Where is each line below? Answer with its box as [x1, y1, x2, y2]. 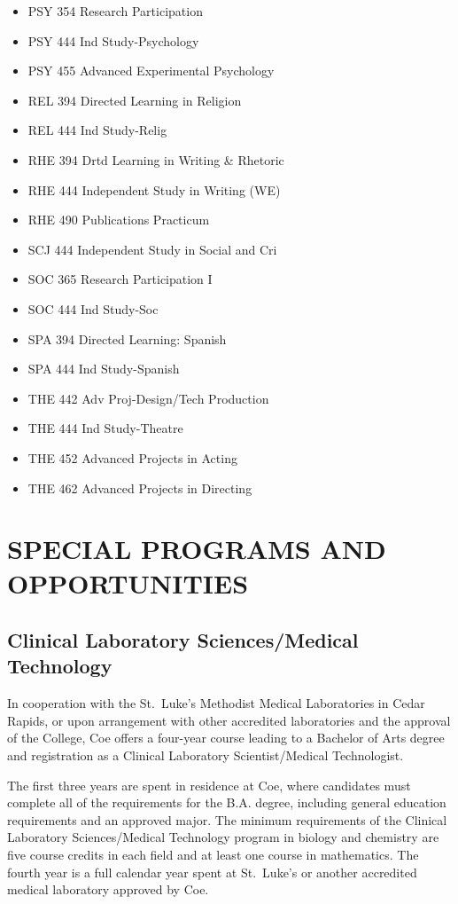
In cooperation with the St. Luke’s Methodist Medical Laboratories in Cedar [7, 694, 425, 712]
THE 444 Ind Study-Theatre [27, 419, 183, 437]
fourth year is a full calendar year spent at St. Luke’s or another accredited [7, 862, 417, 881]
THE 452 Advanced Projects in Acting [27, 448, 237, 467]
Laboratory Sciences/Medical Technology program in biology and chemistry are [7, 828, 439, 846]
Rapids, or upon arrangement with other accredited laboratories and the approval [7, 711, 451, 729]
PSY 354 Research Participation [27, 2, 203, 20]
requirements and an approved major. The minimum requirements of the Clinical [7, 810, 447, 829]
